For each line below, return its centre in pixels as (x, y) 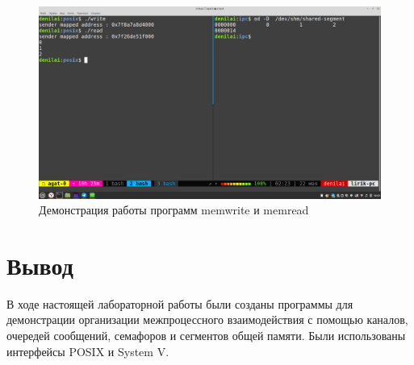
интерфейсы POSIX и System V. (88, 351)
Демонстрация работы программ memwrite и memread (174, 210)
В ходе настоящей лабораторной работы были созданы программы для (180, 303)
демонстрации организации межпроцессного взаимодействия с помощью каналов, (207, 319)
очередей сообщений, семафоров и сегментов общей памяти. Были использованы (206, 335)
